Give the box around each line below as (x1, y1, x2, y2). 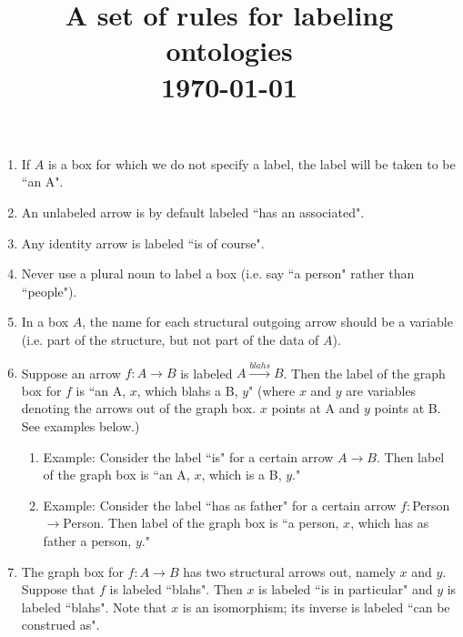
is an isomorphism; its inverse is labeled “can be (182, 597, 450, 616)
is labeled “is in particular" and (258, 580, 433, 599)
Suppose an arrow (21, 363, 121, 382)
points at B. (374, 399, 441, 418)
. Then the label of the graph (283, 363, 446, 382)
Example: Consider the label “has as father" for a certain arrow (43, 495, 397, 514)
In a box (21, 312, 69, 331)
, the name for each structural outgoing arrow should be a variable (82, 312, 453, 331)
